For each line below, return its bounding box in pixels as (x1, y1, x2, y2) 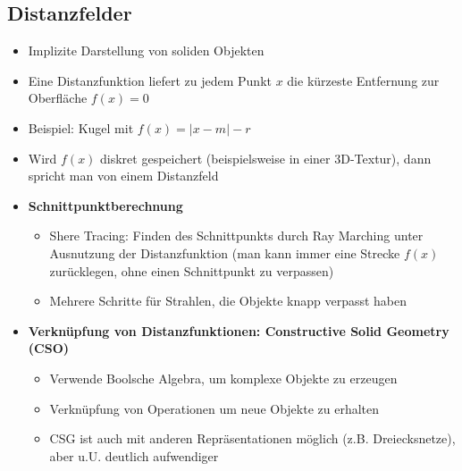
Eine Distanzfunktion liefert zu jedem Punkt (28, 71, 272, 89)
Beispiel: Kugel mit (28, 118, 134, 137)
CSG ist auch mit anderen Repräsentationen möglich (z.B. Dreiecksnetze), (49, 429, 456, 448)
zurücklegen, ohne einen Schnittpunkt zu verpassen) (49, 261, 334, 280)
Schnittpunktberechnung (28, 196, 183, 214)
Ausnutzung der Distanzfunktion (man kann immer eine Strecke (49, 243, 400, 262)
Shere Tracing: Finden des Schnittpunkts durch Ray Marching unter (49, 226, 424, 245)
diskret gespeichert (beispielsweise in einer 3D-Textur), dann (100, 148, 432, 167)
